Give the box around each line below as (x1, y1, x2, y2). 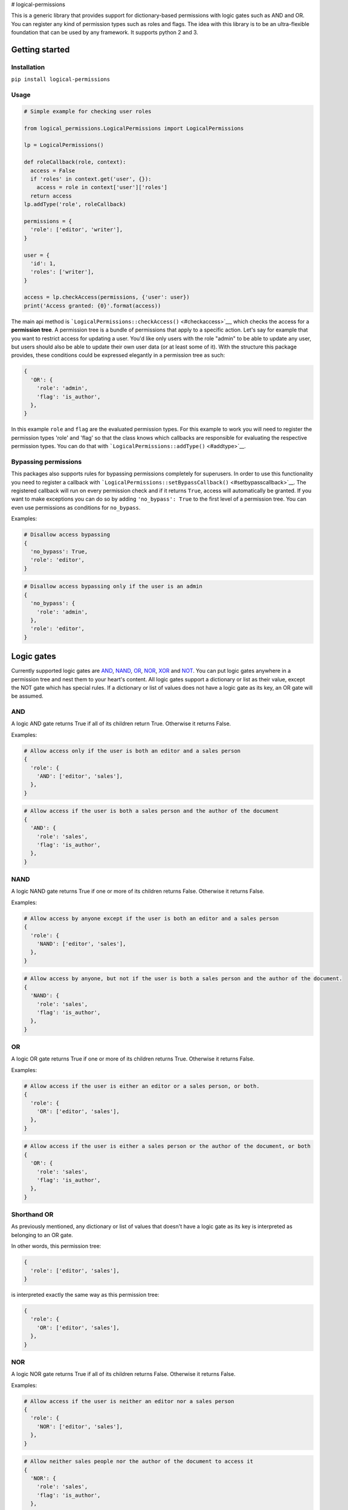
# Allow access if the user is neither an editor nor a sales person (24, 1398, 234, 1404)
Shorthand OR (11, 1210, 54, 1219)
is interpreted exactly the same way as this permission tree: (11, 1291, 159, 1298)
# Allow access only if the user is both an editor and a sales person (24, 747, 241, 754)
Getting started (11, 44, 70, 54)
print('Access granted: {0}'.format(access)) (24, 302, 161, 309)
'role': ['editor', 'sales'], (30, 1267, 120, 1274)
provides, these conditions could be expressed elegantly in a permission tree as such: (11, 352, 225, 359)
